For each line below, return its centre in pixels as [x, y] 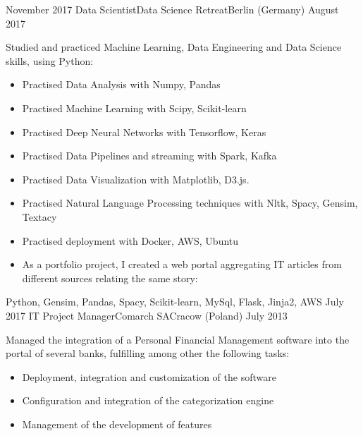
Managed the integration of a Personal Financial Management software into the [178, 339]
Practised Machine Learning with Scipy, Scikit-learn [134, 108]
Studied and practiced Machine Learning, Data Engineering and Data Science [174, 47]
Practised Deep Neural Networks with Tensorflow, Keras [144, 132]
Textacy [39, 216]
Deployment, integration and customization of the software [149, 376]
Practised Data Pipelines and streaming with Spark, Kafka [149, 156]
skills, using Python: [50, 60]
